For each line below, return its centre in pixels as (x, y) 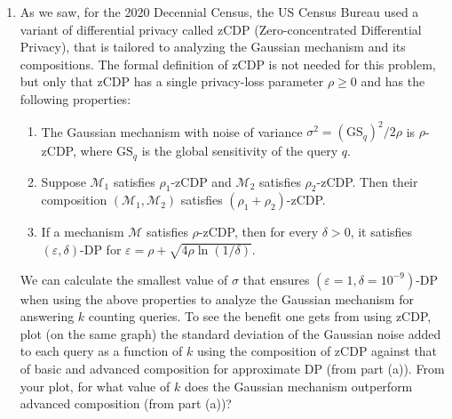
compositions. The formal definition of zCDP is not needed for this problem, (228, 64)
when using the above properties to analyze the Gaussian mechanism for (217, 298)
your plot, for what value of (95, 386)
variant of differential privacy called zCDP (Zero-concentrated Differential (221, 29)
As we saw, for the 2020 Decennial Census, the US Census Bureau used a (219, 12)
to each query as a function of (101, 351)
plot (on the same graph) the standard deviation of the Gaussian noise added (230, 333)
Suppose (63, 181)
